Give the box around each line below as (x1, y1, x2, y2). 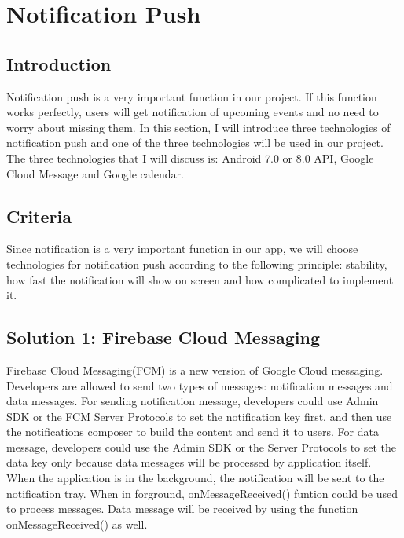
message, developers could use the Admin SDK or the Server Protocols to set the (6, 438, 397, 455)
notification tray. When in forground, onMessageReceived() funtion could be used (6, 485, 398, 501)
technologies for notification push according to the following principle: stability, (6, 255, 387, 272)
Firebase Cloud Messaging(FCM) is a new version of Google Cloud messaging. (6, 361, 384, 378)
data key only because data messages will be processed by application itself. (6, 454, 372, 470)
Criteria (6, 203, 72, 228)
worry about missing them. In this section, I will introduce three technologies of (6, 119, 391, 135)
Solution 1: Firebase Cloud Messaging (6, 325, 320, 350)
